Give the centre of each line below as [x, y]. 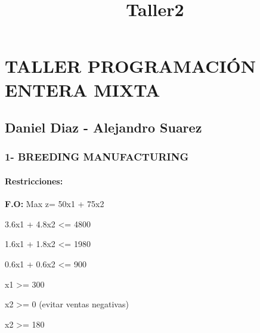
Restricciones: [34, 181]
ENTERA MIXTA [83, 89]
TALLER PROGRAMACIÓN [131, 66]
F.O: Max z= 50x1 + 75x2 [55, 204]
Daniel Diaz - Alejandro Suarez [103, 127]
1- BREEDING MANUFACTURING [97, 157]
